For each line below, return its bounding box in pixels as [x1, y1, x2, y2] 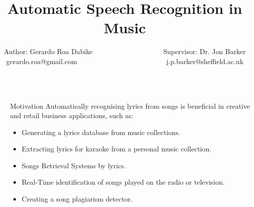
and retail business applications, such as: [10, 110, 134, 121]
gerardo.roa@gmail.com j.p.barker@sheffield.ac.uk [6, 56, 244, 66]
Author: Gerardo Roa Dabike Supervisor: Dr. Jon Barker [3, 46, 246, 57]
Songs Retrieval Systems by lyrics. [21, 160, 126, 170]
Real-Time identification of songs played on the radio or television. [21, 177, 225, 187]
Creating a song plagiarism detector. [21, 194, 133, 204]
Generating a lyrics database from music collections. [21, 127, 180, 137]
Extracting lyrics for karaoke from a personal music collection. [21, 143, 212, 154]
